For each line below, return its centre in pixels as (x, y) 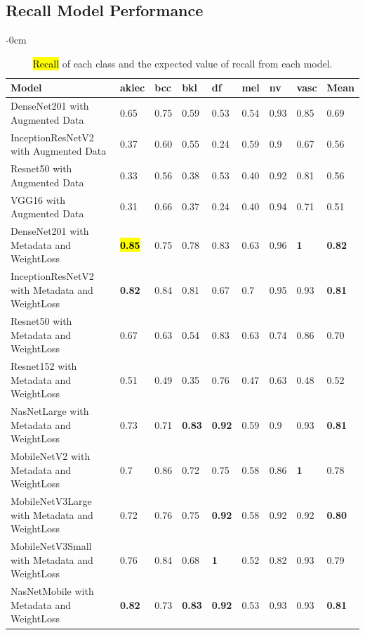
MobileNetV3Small (51, 546)
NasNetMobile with (52, 591)
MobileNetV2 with (51, 456)
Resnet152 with (44, 366)
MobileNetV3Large (51, 501)
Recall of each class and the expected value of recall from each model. (182, 63)
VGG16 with (38, 199)
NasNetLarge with (50, 411)
